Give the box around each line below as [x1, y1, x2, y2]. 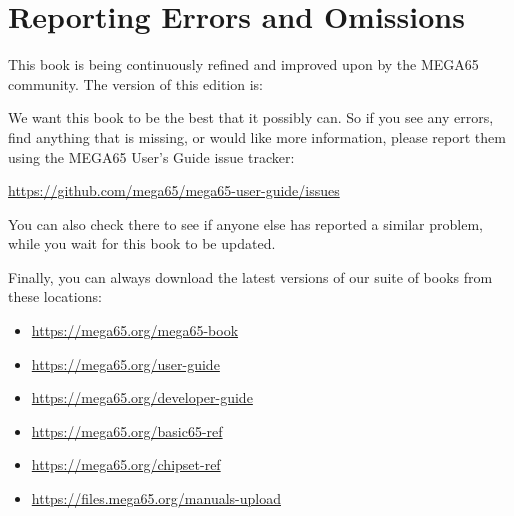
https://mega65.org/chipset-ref [31, 454, 221, 475]
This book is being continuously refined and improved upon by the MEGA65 [8, 54, 479, 75]
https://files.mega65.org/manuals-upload [31, 488, 281, 509]
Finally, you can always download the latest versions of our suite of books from [8, 266, 493, 287]
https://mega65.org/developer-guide [31, 387, 253, 408]
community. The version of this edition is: [8, 73, 263, 94]
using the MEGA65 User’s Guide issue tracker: [8, 146, 295, 167]
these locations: [8, 286, 102, 307]
